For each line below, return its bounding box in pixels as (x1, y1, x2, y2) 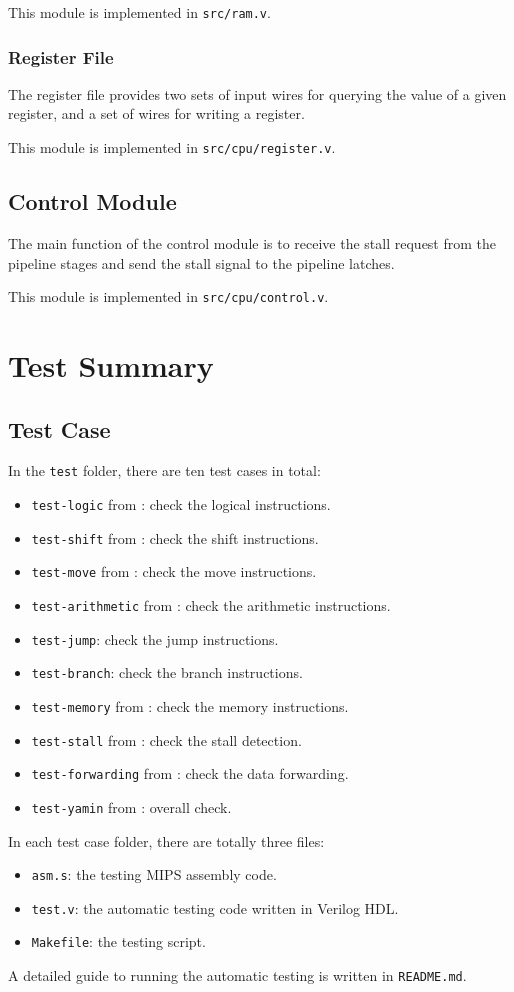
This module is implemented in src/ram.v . (8, 2, 271, 22)
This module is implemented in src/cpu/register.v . (8, 137, 336, 158)
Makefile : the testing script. (31, 931, 206, 952)
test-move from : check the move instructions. (31, 561, 317, 582)
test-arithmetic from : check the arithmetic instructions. (31, 594, 391, 615)
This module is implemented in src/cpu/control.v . (8, 286, 329, 307)
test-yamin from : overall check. (31, 796, 232, 817)
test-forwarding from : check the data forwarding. (31, 763, 349, 784)
